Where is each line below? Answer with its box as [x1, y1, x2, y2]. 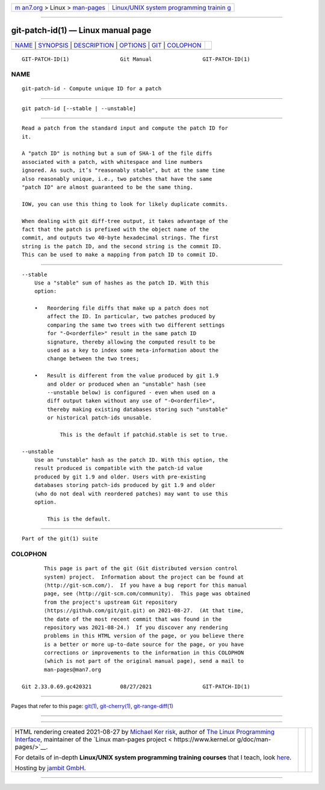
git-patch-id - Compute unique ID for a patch [22, 85, 162, 92]
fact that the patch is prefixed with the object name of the [22, 226, 209, 233]
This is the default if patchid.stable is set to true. [60, 431, 228, 438]
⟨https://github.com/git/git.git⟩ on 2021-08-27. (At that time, [44, 607, 244, 614]
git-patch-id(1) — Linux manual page [11, 25, 152, 36]
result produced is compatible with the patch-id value [34, 465, 203, 472]
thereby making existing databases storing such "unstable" [47, 406, 228, 413]
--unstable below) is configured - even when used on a [47, 389, 216, 396]
